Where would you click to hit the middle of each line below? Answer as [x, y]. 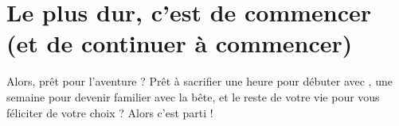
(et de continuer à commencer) [180, 43]
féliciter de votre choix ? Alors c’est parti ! [110, 112]
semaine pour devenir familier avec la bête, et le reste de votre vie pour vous [193, 96]
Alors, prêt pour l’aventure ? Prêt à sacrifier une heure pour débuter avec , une [199, 81]
